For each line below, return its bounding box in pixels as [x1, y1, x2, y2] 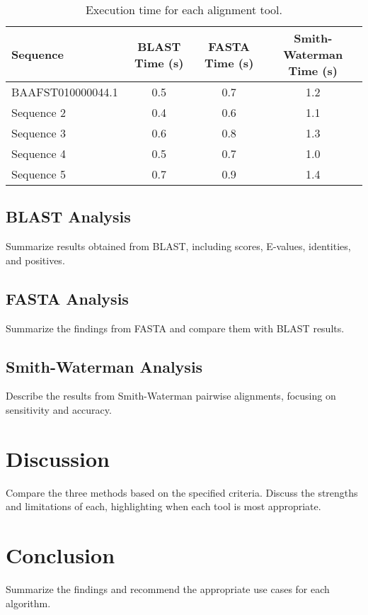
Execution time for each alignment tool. [85, 1, 283, 18]
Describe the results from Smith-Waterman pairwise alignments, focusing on [6, 388, 336, 403]
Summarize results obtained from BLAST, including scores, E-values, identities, [6, 239, 351, 254]
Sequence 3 [11, 125, 66, 141]
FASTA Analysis [6, 287, 129, 309]
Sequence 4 [11, 145, 66, 162]
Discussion [6, 444, 110, 473]
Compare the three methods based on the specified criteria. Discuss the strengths [6, 485, 358, 500]
